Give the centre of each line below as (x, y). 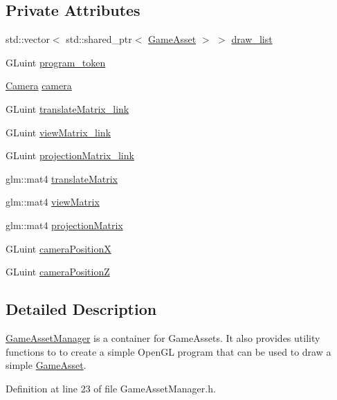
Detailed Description (81, 309)
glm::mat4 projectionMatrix (64, 225)
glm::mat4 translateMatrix (62, 178)
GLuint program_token (56, 62)
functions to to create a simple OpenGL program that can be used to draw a (168, 351)
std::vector (28, 39)
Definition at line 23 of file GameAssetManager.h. (111, 388)
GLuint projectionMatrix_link (70, 155)
